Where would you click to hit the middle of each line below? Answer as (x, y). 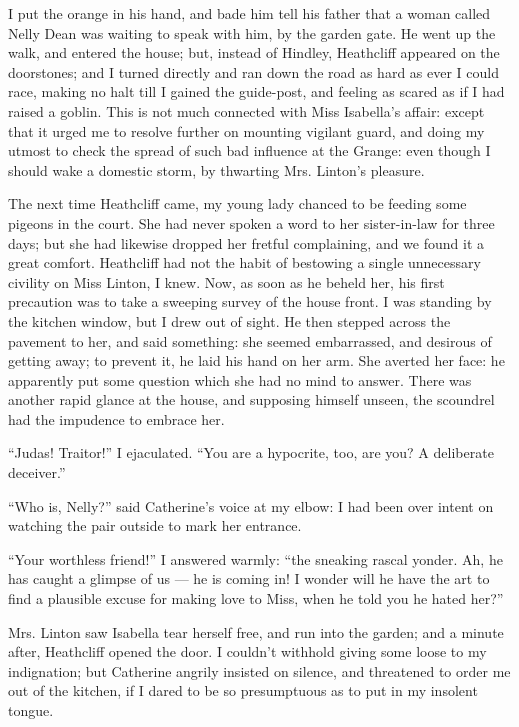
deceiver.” (37, 472)
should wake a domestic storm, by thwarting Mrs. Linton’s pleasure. (216, 169)
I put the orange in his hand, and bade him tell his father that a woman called (249, 13)
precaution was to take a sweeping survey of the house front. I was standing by (250, 301)
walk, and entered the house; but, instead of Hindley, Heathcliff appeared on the (254, 52)
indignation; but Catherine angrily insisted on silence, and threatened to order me (259, 670)
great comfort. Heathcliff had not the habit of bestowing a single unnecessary (244, 262)
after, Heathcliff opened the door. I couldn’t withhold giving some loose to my (247, 651)
